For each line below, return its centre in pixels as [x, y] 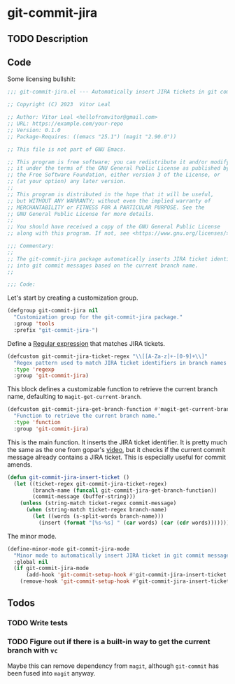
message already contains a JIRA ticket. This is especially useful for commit [116, 457]
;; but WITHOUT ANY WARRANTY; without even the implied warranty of [109, 201]
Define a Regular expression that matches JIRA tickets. [86, 343]
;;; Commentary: [31, 246]
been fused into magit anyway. [51, 673]
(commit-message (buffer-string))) [84, 497]
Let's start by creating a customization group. [73, 298]
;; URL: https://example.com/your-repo [65, 124]
